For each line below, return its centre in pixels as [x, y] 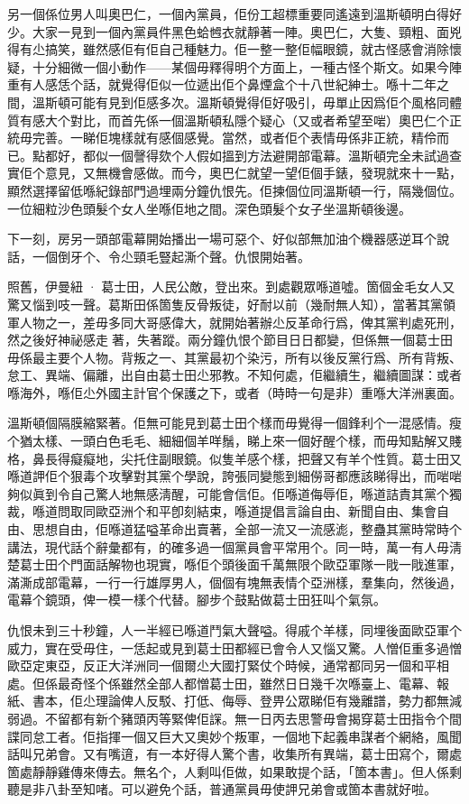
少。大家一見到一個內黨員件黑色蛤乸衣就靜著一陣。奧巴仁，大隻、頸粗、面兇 [234, 31]
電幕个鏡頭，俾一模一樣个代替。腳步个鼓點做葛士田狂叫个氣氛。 [197, 600]
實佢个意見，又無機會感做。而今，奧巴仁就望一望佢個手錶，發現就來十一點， [234, 173]
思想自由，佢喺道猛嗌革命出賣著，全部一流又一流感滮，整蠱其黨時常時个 [247, 529]
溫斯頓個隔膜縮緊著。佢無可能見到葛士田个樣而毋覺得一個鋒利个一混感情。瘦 [234, 423]
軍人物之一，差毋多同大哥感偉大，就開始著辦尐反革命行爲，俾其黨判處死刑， [234, 322]
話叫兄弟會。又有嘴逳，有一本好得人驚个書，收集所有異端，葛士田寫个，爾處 [234, 754]
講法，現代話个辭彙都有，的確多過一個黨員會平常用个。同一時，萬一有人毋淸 [234, 546]
